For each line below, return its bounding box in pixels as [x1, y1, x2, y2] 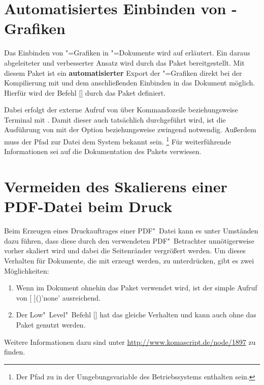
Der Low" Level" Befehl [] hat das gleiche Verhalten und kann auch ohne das [16, 309, 256, 320]
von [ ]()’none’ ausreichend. [16, 292, 101, 303]
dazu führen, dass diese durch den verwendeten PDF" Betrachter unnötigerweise [4, 235, 255, 246]
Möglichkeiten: [4, 265, 49, 276]
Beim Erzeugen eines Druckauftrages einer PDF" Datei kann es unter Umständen [4, 225, 258, 236]
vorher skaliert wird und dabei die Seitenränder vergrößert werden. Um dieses [4, 245, 246, 256]
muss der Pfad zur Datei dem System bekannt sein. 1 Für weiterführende [4, 135, 231, 146]
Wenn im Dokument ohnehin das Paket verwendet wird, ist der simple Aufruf [16, 282, 257, 293]
